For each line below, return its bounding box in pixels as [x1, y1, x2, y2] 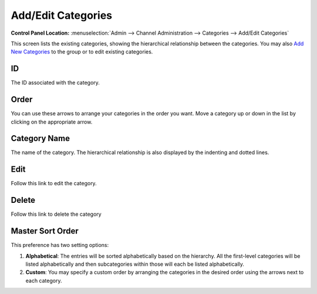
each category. [25, 277, 62, 284]
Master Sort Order [11, 226, 79, 236]
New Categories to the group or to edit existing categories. [11, 48, 153, 55]
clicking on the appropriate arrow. [11, 118, 93, 125]
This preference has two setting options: [11, 242, 109, 249]
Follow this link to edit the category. [11, 180, 97, 187]
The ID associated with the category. [11, 79, 100, 86]
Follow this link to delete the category [11, 211, 102, 218]
